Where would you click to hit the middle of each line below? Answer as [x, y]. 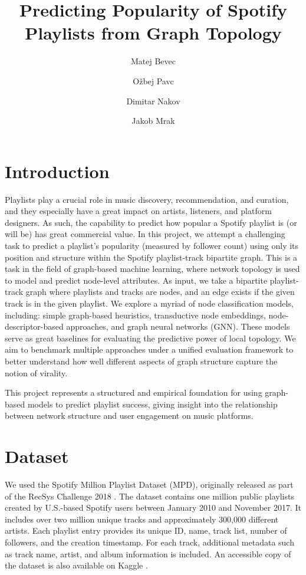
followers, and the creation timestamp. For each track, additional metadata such [149, 542]
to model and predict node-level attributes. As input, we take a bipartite [136, 280]
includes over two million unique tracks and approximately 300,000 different [142, 519]
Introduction [57, 171]
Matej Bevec [153, 61]
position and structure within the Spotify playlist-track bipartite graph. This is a [151, 257]
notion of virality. [36, 372]
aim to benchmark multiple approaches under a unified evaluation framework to [149, 349]
